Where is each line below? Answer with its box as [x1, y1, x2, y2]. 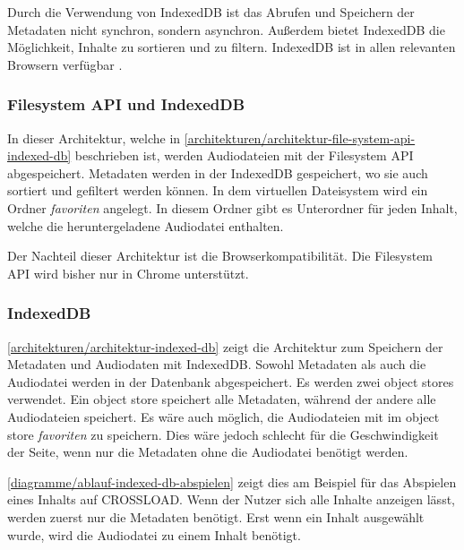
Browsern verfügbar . [7, 55, 123, 73]
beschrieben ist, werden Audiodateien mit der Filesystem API [74, 146, 414, 165]
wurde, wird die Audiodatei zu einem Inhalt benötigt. [7, 525, 301, 544]
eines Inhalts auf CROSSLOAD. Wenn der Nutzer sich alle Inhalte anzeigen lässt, [7, 490, 455, 509]
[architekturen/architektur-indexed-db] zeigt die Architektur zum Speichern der [7, 337, 443, 356]
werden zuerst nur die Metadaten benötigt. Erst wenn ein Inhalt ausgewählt [7, 507, 425, 526]
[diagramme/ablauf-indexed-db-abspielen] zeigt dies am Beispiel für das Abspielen [7, 472, 457, 491]
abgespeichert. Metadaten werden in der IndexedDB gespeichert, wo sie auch [7, 163, 428, 182]
